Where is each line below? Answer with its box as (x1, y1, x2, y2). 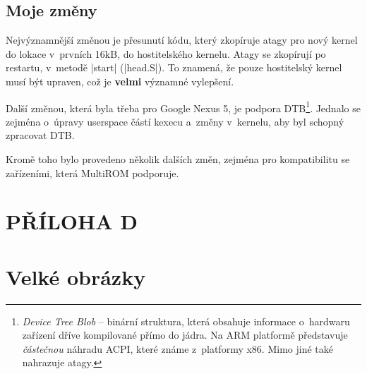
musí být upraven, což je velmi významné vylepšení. (6, 73, 234, 88)
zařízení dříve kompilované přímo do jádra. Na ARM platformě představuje (22, 327, 348, 342)
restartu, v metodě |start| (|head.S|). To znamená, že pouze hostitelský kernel (6, 60, 342, 75)
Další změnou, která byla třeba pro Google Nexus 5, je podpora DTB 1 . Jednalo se (6, 98, 361, 115)
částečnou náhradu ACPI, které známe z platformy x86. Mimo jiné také (22, 341, 333, 356)
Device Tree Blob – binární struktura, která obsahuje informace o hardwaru (22, 313, 350, 328)
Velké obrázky (6, 262, 146, 291)
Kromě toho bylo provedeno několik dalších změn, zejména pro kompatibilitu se (6, 152, 350, 167)
